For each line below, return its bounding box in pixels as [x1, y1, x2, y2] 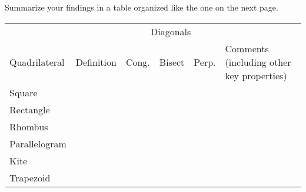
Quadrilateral [9, 55, 65, 69]
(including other [225, 55, 291, 69]
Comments [225, 41, 269, 55]
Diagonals [151, 24, 191, 38]
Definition [75, 55, 117, 69]
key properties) [225, 68, 287, 82]
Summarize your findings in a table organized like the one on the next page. [5, 1, 278, 13]
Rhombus [9, 119, 48, 133]
